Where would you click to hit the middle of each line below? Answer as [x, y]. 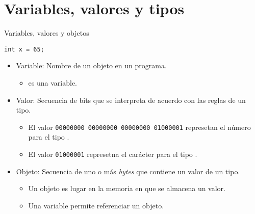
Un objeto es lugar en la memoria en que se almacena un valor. [127, 188]
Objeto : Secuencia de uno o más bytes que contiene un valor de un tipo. [128, 171]
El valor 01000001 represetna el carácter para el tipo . [113, 154]
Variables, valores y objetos [47, 33]
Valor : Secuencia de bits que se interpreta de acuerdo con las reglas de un [131, 100]
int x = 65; [24, 49]
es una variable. [53, 82]
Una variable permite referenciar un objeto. [96, 205]
